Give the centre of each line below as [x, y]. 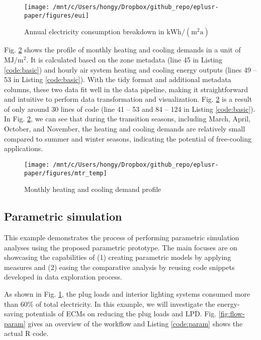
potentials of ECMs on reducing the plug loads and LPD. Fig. [121, 314]
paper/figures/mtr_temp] [66, 173]
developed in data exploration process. [63, 277]
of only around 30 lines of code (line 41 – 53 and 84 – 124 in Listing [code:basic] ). [130, 109]
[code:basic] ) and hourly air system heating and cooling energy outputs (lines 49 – [130, 69]
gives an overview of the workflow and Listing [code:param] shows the [135, 323]
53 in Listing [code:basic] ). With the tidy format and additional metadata [118, 79]
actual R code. [26, 333]
